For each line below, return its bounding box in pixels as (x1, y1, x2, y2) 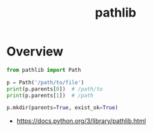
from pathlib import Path (6, 66, 81, 73)
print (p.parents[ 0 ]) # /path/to (6, 85, 103, 93)
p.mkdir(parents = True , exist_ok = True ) (6, 104, 118, 111)
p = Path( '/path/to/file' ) (6, 79, 84, 86)
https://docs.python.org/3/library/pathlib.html (16, 117, 146, 125)
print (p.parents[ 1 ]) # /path (6, 92, 94, 99)
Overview (6, 44, 64, 59)
